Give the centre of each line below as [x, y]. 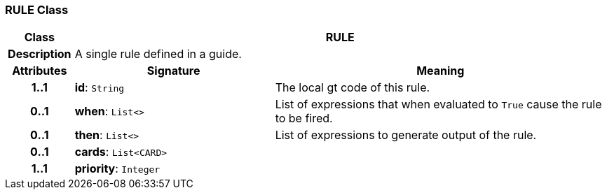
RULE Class [37, 10]
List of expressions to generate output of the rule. [406, 135]
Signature [173, 71]
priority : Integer [117, 169]
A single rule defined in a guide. [158, 54]
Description [40, 54]
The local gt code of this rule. [353, 88]
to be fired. [304, 118]
